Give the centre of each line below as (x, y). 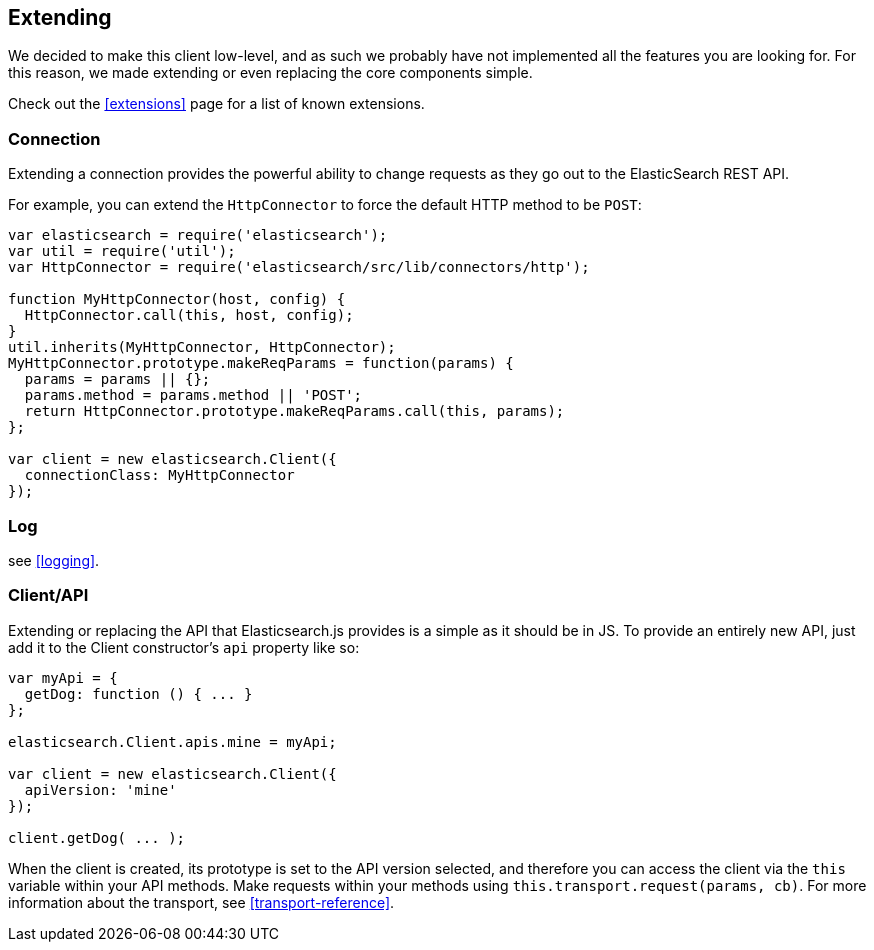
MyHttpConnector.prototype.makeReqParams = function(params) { (261, 363)
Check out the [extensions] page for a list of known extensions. (216, 104)
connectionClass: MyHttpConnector (159, 475)
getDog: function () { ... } (138, 693)
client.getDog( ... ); (97, 837)
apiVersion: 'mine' (100, 789)
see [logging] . (54, 560)
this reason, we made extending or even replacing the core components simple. (270, 73)
